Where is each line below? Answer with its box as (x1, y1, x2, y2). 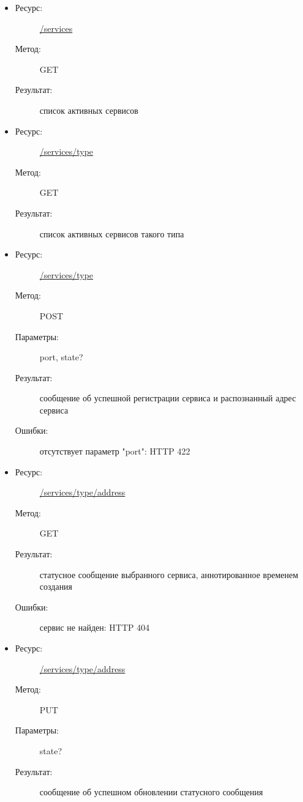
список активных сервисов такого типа (39, 227, 184, 240)
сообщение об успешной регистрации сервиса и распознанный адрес (39, 392, 296, 404)
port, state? (39, 351, 83, 363)
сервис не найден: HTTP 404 (39, 621, 150, 634)
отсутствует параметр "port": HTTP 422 (39, 445, 190, 458)
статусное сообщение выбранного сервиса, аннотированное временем (39, 568, 299, 581)
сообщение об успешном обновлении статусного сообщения (39, 785, 263, 798)
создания (39, 580, 73, 593)
